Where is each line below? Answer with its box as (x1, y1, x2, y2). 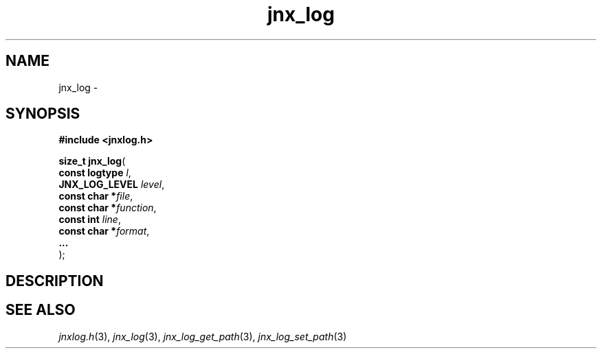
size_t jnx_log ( (58, 155, 126, 167)
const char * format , (58, 225, 150, 237)
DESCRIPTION (5, 272, 104, 290)
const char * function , (58, 202, 157, 214)
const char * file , (58, 190, 133, 202)
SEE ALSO (5, 301, 76, 319)
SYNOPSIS (5, 105, 80, 123)
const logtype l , (58, 167, 131, 179)
